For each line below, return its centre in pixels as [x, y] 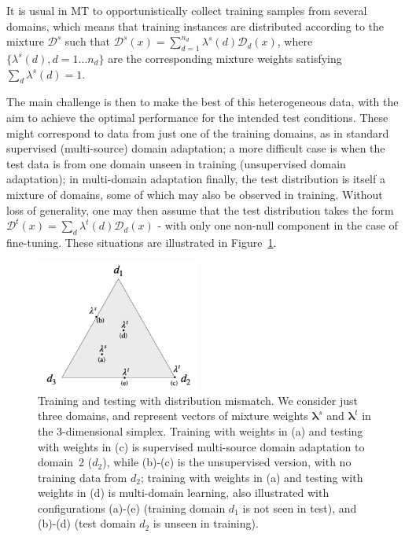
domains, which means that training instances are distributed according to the [195, 26]
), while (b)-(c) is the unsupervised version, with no [227, 462]
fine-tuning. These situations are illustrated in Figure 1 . [142, 242]
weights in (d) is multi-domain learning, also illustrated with [184, 493]
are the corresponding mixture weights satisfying [225, 58]
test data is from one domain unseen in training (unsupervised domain [176, 163]
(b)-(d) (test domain [87, 523]
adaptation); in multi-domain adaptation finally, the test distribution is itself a [196, 179]
